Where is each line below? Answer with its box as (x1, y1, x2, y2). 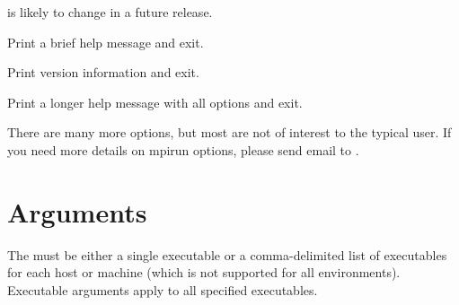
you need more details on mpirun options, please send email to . (7, 140, 359, 159)
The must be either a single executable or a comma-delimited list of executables (7, 245, 447, 264)
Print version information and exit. (7, 63, 199, 82)
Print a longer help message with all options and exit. (7, 92, 303, 111)
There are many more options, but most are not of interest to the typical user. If (7, 123, 452, 142)
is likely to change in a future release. (7, 3, 213, 21)
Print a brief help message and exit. (7, 32, 204, 51)
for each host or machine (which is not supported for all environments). (7, 263, 401, 282)
